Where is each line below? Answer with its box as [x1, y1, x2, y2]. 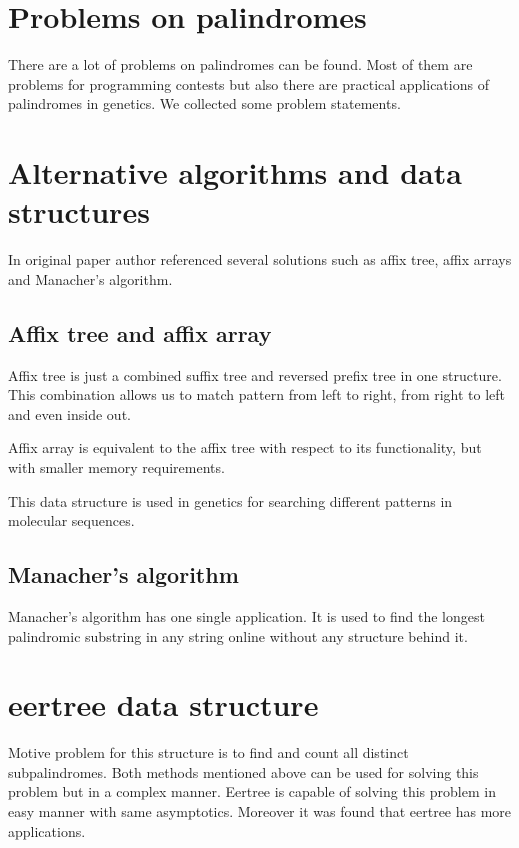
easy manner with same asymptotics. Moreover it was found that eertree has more [8, 801, 512, 822]
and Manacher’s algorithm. [8, 268, 173, 289]
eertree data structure [8, 684, 319, 725]
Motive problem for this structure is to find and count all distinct [8, 742, 409, 763]
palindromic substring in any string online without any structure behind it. [8, 625, 468, 646]
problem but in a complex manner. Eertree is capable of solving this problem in [8, 781, 496, 802]
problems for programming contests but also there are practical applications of [8, 73, 489, 94]
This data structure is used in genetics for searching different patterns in [8, 490, 453, 511]
